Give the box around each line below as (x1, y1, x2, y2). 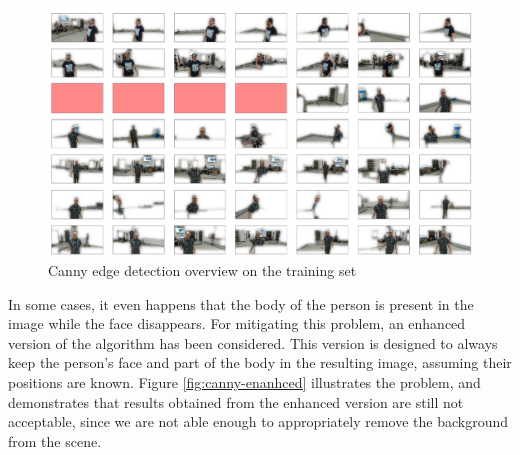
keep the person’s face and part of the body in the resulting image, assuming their (8, 352, 512, 373)
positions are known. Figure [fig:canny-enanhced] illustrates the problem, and (8, 372, 481, 392)
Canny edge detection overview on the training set (48, 260, 357, 281)
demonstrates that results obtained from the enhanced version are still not (8, 391, 464, 412)
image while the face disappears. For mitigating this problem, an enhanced (8, 313, 466, 334)
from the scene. (8, 430, 102, 451)
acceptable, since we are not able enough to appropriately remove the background (8, 411, 508, 432)
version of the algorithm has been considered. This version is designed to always (8, 332, 498, 353)
